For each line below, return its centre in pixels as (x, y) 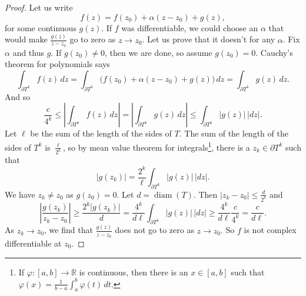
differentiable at (33, 243)
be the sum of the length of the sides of (101, 133)
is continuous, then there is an (134, 272)
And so (18, 96)
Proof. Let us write (39, 7)
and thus (28, 52)
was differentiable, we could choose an (190, 27)
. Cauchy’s (274, 52)
